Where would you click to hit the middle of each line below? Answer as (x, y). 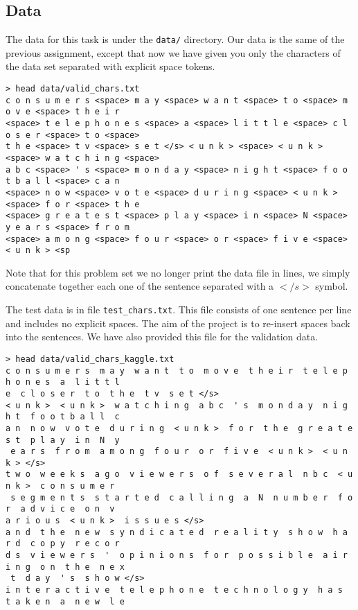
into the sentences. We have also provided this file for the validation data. (162, 337)
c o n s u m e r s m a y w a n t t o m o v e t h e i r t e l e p (177, 371)
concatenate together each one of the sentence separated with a (140, 286)
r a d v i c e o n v (60, 509)
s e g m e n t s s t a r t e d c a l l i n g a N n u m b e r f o (182, 497)
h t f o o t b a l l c (63, 417)
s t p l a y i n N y (63, 440)
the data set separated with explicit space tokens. (110, 66)
